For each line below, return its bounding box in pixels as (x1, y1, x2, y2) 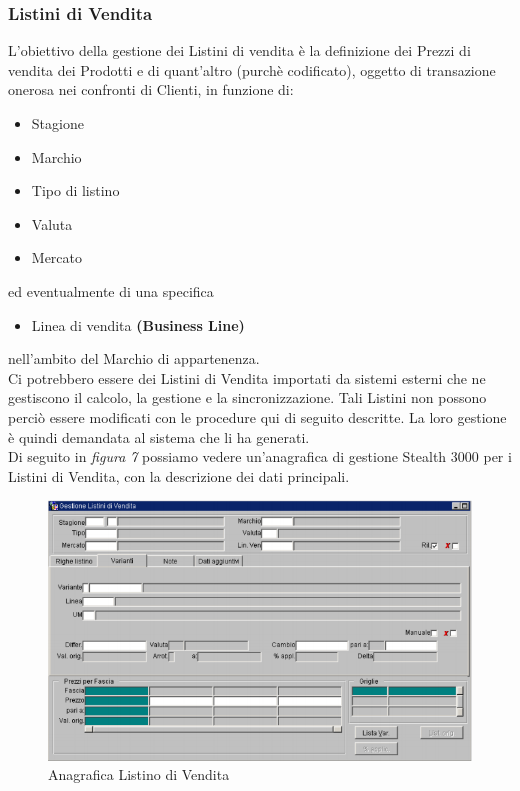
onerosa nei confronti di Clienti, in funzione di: (8, 79, 294, 100)
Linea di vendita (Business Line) (31, 314, 245, 335)
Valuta (31, 213, 73, 234)
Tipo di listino (31, 180, 120, 201)
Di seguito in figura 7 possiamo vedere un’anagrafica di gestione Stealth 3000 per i (8, 446, 512, 467)
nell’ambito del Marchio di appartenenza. (8, 348, 260, 369)
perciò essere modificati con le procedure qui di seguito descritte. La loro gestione (8, 406, 507, 427)
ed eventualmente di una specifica (8, 280, 214, 301)
